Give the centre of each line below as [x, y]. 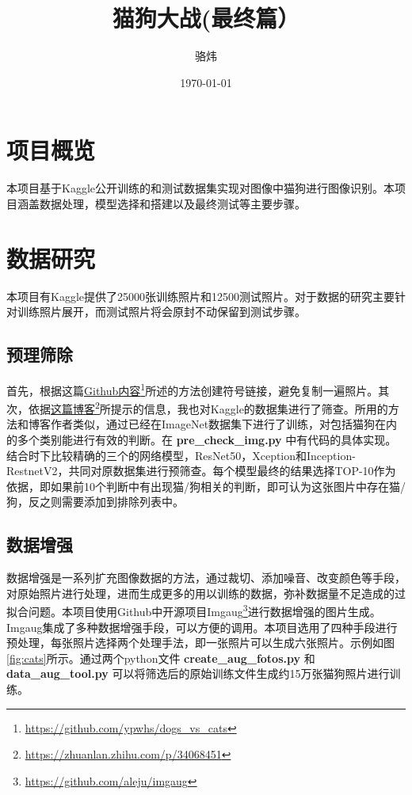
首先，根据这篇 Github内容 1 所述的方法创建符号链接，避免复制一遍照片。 [193, 389]
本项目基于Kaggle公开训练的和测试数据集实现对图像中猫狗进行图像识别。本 [200, 188]
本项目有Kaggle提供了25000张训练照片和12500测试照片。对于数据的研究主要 [200, 296]
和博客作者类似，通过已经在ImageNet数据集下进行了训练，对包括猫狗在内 [207, 424]
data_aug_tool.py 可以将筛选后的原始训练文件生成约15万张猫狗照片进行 [198, 673]
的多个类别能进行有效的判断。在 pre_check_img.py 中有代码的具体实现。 [202, 440]
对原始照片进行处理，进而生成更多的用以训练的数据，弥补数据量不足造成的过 [206, 593]
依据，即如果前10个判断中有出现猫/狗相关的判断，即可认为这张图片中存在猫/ [206, 486]
